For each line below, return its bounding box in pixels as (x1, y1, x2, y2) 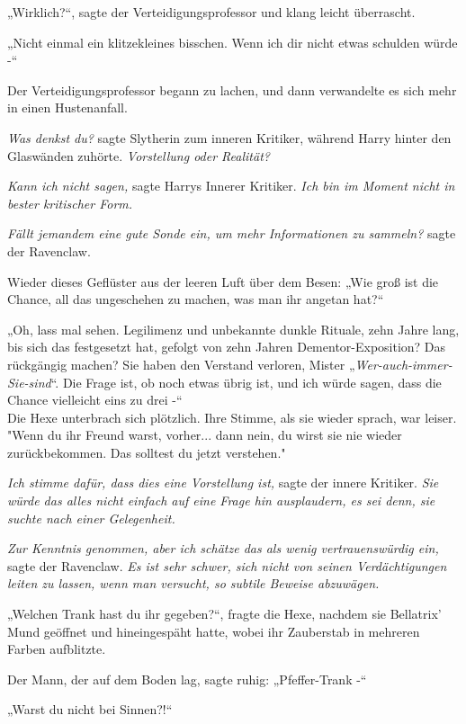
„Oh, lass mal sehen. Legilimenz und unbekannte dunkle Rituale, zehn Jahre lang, (7, 319, 460, 338)
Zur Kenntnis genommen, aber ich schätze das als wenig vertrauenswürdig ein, (7, 539, 439, 558)
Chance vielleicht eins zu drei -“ (7, 390, 183, 409)
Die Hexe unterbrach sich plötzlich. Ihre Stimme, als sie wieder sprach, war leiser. (7, 407, 457, 426)
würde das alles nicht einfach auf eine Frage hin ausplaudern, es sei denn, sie (7, 491, 435, 510)
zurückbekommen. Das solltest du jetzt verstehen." (7, 442, 286, 461)
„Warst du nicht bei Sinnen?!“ (7, 700, 173, 719)
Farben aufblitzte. (7, 639, 106, 658)
